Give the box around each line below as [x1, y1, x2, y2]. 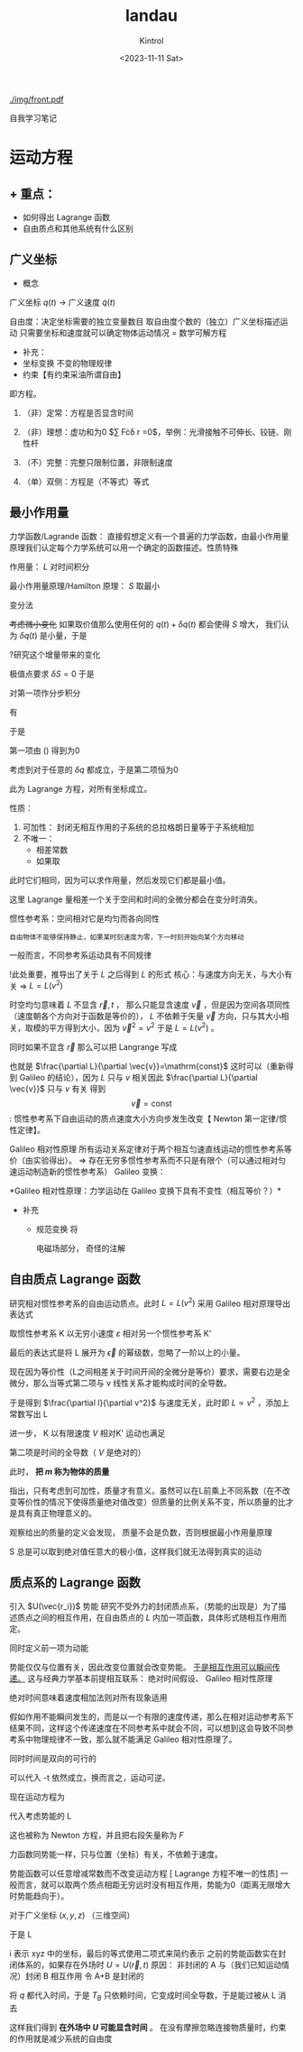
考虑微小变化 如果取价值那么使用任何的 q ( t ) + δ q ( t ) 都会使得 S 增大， [9, 619, 263, 630]
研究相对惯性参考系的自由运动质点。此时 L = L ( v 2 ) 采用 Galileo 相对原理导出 [9, 1296, 291, 1309]
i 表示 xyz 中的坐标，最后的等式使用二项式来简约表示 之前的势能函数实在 [9, 1947, 279, 1958]
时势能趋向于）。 [9, 1891, 69, 1901]
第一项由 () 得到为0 [9, 745, 80, 756]
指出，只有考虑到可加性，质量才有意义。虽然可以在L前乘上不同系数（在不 [9, 1486, 282, 1495]
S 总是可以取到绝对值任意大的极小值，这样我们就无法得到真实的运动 [9, 1546, 262, 1557]
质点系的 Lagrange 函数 [9, 1575, 142, 1590]
